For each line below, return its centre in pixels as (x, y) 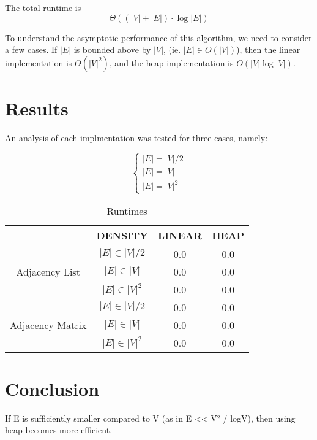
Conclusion (52, 388)
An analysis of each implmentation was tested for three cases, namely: (136, 137)
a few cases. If (31, 49)
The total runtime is (43, 7)
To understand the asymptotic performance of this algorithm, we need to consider (158, 37)
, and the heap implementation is (171, 62)
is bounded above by (112, 49)
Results (37, 108)
